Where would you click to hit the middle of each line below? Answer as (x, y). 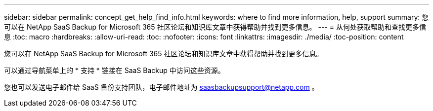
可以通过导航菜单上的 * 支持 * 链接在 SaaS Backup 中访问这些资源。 (114, 70)
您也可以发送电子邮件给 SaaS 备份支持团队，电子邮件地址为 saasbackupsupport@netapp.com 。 (161, 87)
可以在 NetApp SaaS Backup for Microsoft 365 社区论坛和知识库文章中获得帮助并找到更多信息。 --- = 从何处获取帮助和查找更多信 (215, 27)
